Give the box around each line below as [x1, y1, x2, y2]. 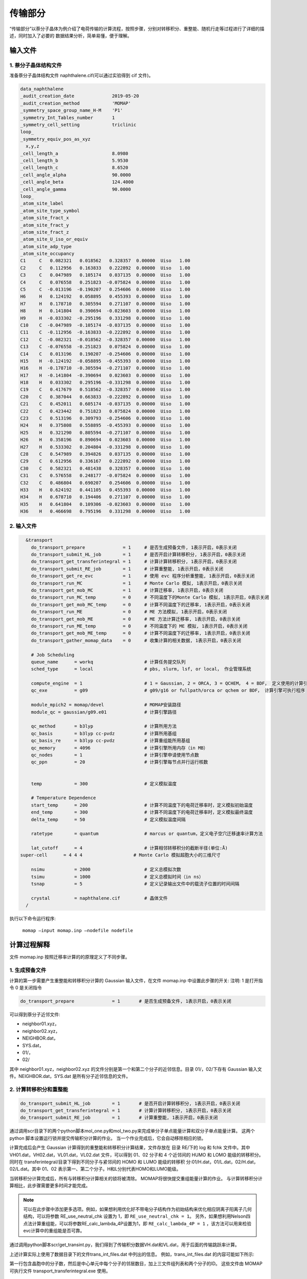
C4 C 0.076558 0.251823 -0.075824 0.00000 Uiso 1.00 [20, 279, 190, 285]
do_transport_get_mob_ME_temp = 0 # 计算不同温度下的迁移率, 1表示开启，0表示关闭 [31, 630, 250, 636]
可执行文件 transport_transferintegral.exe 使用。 [9, 1268, 111, 1274]
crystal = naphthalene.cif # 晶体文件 [31, 895, 168, 901]
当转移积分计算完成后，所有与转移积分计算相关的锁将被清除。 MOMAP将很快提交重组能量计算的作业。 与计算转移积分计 [9, 1175, 263, 1181]
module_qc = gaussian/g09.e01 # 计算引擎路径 [31, 709, 177, 715]
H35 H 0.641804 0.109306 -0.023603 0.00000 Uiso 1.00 [20, 501, 190, 507]
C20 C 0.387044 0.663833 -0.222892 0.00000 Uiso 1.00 [20, 394, 190, 400]
